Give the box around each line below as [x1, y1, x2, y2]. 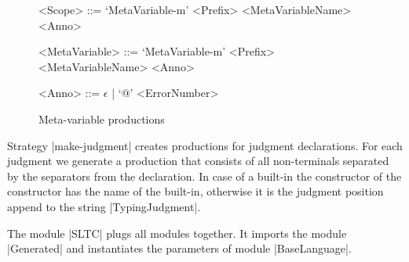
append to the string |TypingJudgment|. [7, 198, 201, 214]
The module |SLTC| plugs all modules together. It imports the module [7, 224, 347, 241]
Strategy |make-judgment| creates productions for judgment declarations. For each [7, 137, 403, 153]
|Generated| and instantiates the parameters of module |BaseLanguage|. [7, 240, 352, 257]
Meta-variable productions [38, 110, 165, 127]
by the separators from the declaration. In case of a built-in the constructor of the [7, 167, 402, 184]
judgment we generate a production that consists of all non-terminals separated [7, 153, 389, 169]
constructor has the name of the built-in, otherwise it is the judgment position [7, 183, 384, 199]
